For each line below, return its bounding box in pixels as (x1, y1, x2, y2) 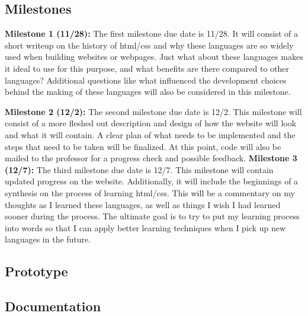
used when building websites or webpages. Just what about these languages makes (5, 50, 303, 63)
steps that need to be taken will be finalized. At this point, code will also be (5, 140, 281, 152)
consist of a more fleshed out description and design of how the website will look (5, 117, 297, 129)
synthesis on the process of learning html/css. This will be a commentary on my (5, 186, 295, 199)
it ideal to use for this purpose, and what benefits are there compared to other (5, 62, 290, 74)
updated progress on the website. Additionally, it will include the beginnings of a (5, 175, 299, 187)
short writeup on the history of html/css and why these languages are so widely (5, 39, 294, 51)
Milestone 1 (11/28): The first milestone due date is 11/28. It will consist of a (5, 27, 298, 40)
